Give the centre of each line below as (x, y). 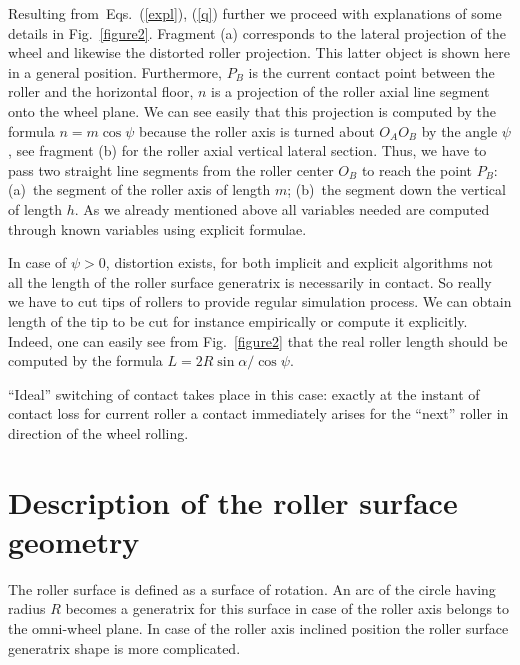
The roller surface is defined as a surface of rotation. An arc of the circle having (252, 588)
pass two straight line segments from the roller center (171, 169)
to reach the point (416, 169)
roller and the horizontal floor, (101, 91)
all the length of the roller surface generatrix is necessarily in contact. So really (250, 281)
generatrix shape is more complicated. (124, 647)
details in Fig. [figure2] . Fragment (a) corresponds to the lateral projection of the (257, 32)
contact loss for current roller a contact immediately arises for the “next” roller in (258, 413)
